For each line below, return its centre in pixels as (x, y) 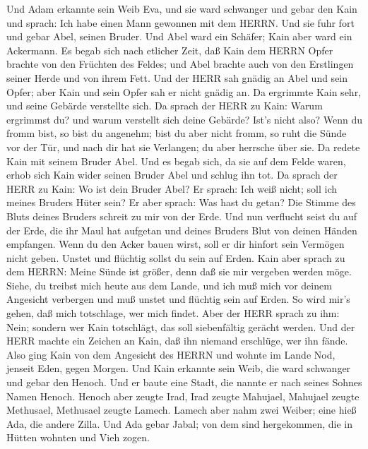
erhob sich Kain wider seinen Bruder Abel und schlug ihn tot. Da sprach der (172, 175)
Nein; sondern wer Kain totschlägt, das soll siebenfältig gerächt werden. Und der (181, 327)
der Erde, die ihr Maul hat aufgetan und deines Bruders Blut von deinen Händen (182, 230)
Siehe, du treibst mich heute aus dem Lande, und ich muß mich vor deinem (169, 285)
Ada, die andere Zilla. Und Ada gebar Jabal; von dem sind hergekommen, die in (180, 423)
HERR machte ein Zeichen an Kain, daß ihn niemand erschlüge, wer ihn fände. (177, 341)
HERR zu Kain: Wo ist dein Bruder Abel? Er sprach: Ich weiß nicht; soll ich (172, 188)
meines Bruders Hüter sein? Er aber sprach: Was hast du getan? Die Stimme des (181, 202)
